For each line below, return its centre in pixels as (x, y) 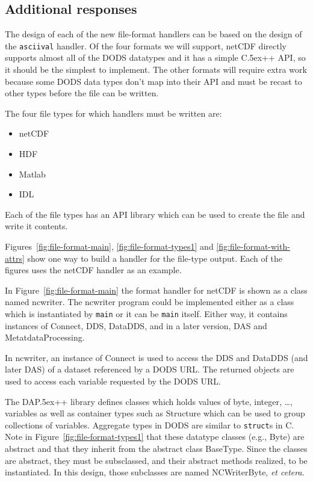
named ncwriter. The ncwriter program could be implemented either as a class (150, 302)
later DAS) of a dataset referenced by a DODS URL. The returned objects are (150, 369)
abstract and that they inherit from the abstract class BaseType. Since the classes (156, 449)
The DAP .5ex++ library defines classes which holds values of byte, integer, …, (149, 401)
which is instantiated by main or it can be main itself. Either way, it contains (146, 313)
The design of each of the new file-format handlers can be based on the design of (153, 34)
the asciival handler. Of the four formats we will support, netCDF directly (146, 45)
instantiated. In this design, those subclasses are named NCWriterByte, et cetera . (155, 472)
